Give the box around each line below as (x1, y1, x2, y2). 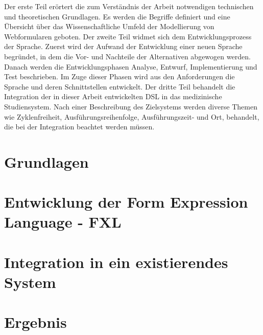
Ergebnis (4, 311, 67, 332)
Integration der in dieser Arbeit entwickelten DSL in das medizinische (4, 91, 222, 102)
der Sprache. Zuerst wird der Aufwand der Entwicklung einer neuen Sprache (4, 41, 243, 52)
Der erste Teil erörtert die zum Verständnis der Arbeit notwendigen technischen (4, 1, 254, 11)
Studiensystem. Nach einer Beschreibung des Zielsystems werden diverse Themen (4, 101, 257, 111)
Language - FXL (4, 211, 122, 232)
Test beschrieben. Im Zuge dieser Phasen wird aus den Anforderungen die (4, 71, 235, 82)
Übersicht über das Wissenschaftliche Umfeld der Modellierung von (4, 21, 214, 32)
